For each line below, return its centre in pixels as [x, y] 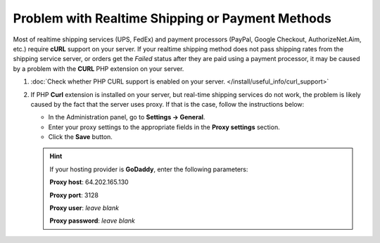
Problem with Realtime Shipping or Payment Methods [172, 18]
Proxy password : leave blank [92, 221]
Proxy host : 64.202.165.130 [89, 182]
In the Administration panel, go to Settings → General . [127, 117]
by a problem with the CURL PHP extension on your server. [99, 68]
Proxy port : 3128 [74, 195]
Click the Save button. [80, 137]
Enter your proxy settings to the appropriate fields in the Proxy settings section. [164, 127]
